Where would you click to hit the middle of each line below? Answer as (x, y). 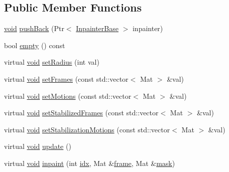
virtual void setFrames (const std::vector (66, 78)
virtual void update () (38, 146)
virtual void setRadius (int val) (52, 62)
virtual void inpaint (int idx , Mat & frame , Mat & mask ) (90, 163)
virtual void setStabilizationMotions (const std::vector (87, 129)
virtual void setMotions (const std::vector (68, 96)
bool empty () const (35, 45)
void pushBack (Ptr (34, 28)
